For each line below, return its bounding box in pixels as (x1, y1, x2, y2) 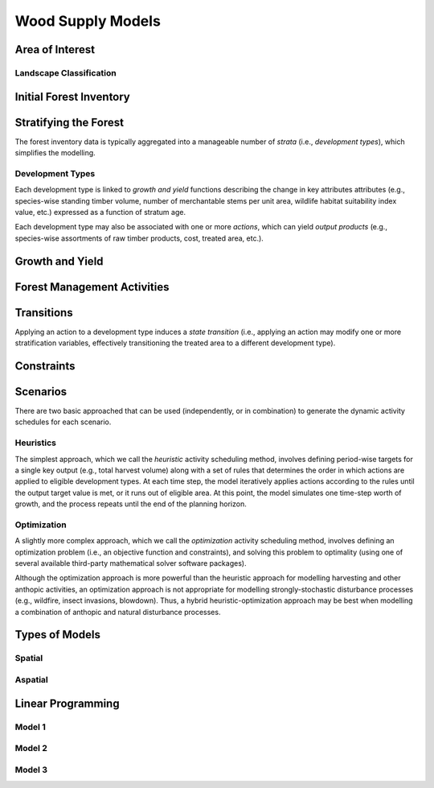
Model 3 (14, 764, 48, 775)
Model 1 (14, 721, 46, 732)
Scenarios (14, 385, 68, 398)
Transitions (14, 306, 73, 320)
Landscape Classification (14, 67, 117, 78)
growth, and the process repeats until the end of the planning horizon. (14, 499, 247, 509)
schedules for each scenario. (14, 417, 112, 427)
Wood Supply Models (14, 12, 161, 30)
